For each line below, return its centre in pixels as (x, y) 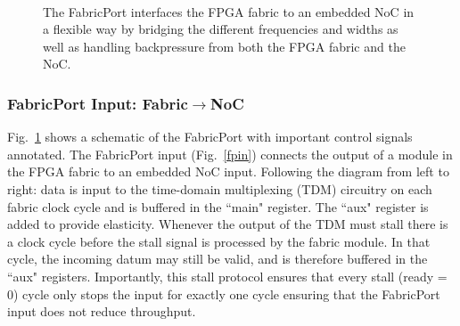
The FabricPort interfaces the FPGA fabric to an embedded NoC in (229, 11)
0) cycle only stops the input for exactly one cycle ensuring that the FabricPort (224, 293)
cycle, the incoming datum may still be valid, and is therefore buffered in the (218, 259)
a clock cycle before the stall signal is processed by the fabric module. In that (219, 241)
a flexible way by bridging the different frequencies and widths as (221, 29)
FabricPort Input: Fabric (98, 103)
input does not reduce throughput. (102, 311)
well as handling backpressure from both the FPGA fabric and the (224, 46)
